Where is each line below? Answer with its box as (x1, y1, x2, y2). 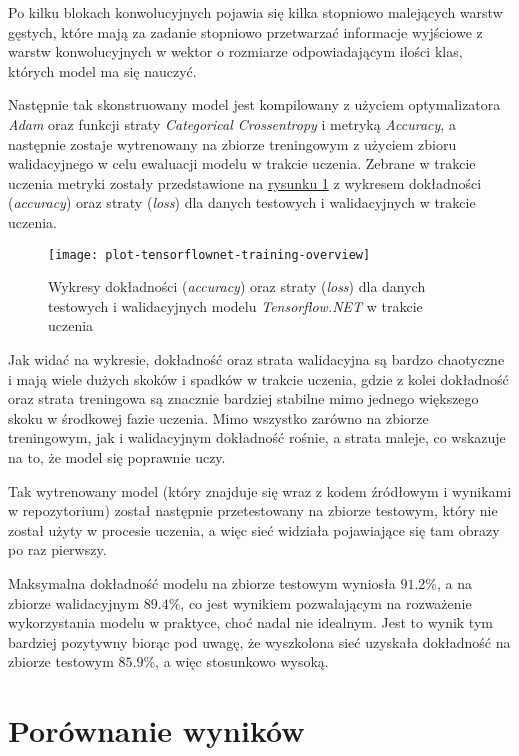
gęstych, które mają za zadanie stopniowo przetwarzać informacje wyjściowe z (8, 21, 483, 42)
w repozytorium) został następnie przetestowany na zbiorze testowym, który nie (8, 500, 498, 521)
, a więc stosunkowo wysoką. (155, 651, 329, 672)
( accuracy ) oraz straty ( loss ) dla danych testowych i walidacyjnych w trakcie (8, 192, 476, 213)
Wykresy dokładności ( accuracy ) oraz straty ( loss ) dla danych (48, 276, 426, 297)
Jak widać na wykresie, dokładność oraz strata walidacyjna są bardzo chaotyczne (8, 348, 505, 369)
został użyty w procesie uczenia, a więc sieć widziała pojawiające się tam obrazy (8, 519, 500, 540)
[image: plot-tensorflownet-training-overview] (48, 247, 371, 262)
